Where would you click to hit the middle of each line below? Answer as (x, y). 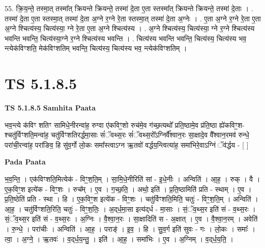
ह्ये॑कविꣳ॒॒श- (232, 125)
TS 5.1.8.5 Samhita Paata (50, 108)
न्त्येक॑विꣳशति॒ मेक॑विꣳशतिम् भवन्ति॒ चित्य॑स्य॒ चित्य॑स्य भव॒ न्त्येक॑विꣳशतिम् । (96, 48)
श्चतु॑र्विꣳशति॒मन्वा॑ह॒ (27, 135)
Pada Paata (25, 162)
